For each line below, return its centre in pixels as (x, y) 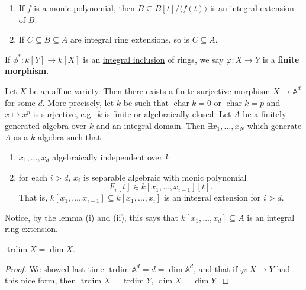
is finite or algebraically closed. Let (168, 114)
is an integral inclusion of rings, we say (153, 59)
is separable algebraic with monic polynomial (165, 177)
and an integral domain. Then (151, 125)
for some (20, 102)
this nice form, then (41, 280)
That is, (33, 197)
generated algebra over (46, 125)
